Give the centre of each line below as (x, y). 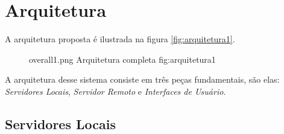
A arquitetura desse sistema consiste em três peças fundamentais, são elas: (142, 79)
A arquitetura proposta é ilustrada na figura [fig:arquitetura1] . (120, 39)
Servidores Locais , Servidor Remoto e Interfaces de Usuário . (115, 91)
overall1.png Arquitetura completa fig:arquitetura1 (122, 59)
